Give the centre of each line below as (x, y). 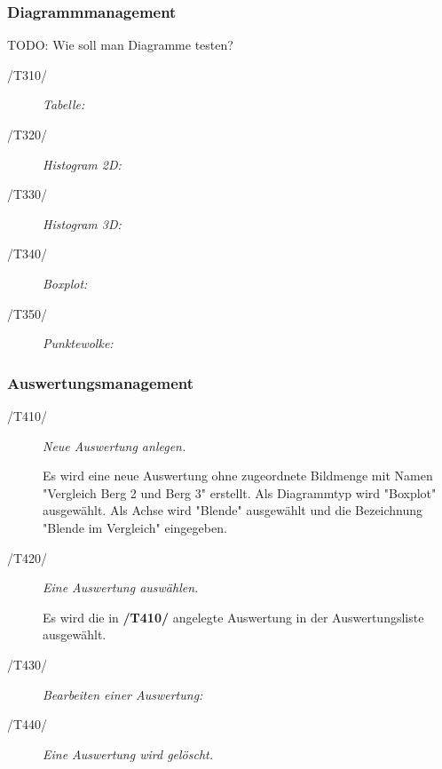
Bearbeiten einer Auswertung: (123, 694)
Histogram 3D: (82, 223)
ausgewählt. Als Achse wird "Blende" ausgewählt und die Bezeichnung (233, 510)
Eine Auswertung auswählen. (121, 587)
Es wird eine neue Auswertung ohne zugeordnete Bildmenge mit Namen (238, 476)
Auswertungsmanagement (101, 382)
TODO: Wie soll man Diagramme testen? (120, 45)
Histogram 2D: (82, 164)
